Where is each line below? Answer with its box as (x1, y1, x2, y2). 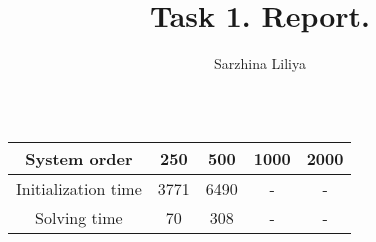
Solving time (35, 205, 123, 229)
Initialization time (16, 176, 142, 200)
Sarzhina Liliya (213, 53, 307, 74)
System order (25, 146, 133, 170)
